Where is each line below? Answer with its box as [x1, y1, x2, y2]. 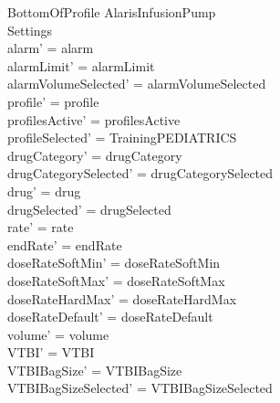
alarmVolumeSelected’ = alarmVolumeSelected [7, 74, 266, 93]
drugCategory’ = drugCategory [7, 145, 182, 164]
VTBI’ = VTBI [7, 343, 95, 362]
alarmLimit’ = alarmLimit [7, 56, 155, 75]
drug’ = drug [7, 181, 81, 200]
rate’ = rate [7, 217, 74, 237]
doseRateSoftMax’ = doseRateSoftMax [7, 270, 225, 290]
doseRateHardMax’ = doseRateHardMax [7, 289, 237, 308]
